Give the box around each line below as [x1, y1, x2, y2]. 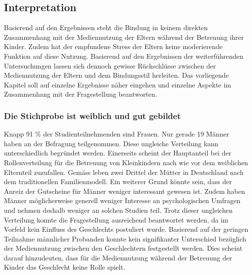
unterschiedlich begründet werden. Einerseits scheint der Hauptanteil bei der [4, 148, 232, 158]
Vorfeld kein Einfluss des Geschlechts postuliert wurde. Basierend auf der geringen [4, 224, 249, 234]
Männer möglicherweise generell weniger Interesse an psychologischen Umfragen [4, 195, 241, 206]
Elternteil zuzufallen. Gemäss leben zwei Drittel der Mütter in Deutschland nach [4, 167, 244, 177]
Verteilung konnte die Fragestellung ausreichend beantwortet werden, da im [4, 214, 229, 224]
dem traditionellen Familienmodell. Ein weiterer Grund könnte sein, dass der [4, 176, 232, 187]
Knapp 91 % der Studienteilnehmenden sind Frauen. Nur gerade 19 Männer [4, 129, 229, 139]
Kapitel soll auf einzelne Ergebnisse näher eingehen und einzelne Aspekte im [4, 79, 232, 89]
